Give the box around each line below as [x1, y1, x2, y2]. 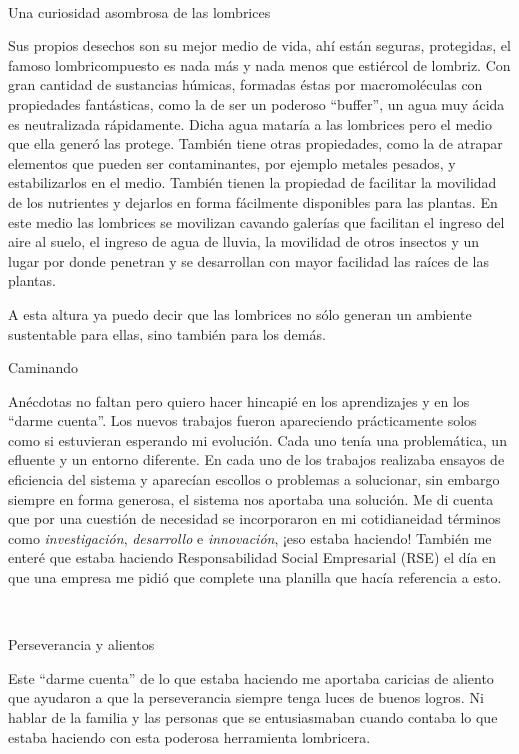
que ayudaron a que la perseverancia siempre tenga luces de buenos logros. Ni [8, 687, 484, 708]
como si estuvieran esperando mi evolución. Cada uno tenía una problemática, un [8, 429, 507, 450]
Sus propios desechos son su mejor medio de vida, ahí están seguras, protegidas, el [8, 35, 511, 56]
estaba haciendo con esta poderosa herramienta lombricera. [8, 726, 371, 747]
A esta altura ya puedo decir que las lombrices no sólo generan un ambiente [8, 303, 472, 324]
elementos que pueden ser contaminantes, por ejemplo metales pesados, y [8, 152, 456, 173]
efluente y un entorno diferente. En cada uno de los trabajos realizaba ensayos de [8, 449, 505, 470]
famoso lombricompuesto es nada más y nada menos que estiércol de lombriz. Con [8, 54, 511, 75]
